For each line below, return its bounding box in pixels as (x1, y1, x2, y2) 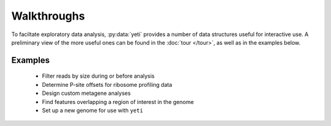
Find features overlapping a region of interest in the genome (42, 98, 194, 105)
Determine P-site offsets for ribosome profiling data (42, 81, 173, 88)
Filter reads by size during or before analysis (42, 72, 155, 80)
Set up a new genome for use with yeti (42, 106, 143, 114)
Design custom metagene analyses (42, 89, 131, 97)
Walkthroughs (11, 9, 85, 23)
